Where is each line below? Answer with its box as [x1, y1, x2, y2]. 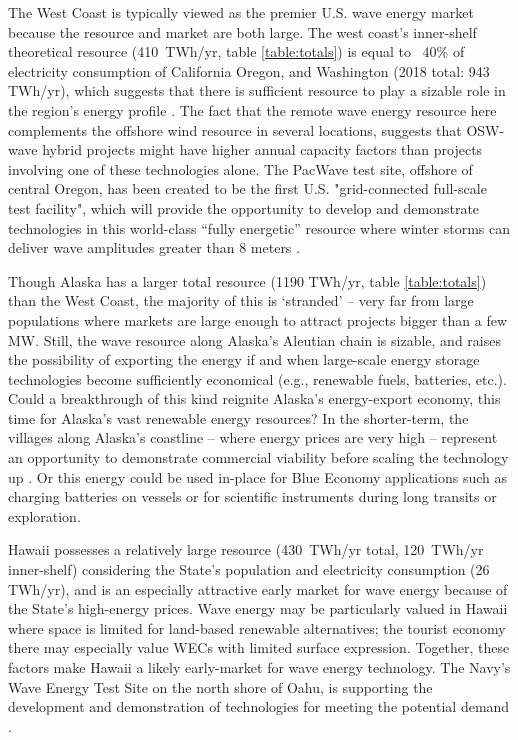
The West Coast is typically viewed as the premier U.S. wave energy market [8, 2, 474, 22]
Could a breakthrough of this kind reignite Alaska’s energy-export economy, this [8, 388, 501, 409]
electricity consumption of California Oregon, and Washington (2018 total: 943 [8, 60, 490, 81]
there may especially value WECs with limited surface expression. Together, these [8, 637, 510, 658]
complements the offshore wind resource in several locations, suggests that [8, 119, 462, 140]
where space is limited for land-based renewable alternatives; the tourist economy [8, 617, 506, 638]
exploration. [8, 505, 81, 526]
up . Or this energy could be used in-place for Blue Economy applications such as [8, 466, 508, 487]
